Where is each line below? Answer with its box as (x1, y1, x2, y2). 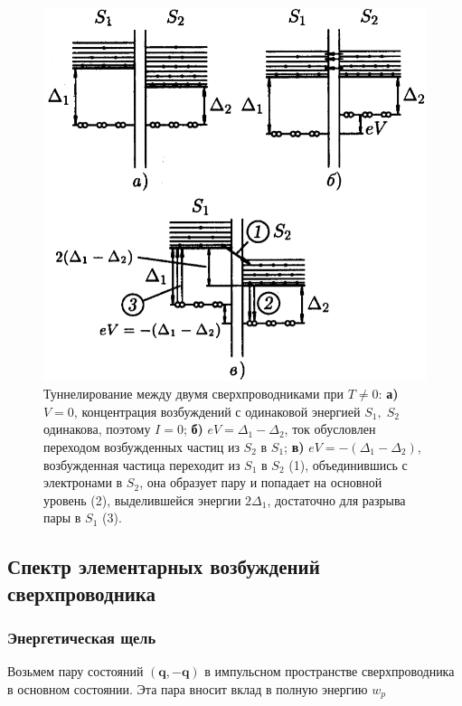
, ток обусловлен (284, 419, 376, 438)
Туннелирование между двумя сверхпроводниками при (43, 384, 344, 403)
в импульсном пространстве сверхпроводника (204, 662, 455, 681)
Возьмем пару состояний (7, 662, 144, 681)
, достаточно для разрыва (267, 490, 406, 509)
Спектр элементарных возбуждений (7, 552, 320, 580)
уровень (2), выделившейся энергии (43, 490, 241, 509)
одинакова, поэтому (43, 419, 151, 438)
